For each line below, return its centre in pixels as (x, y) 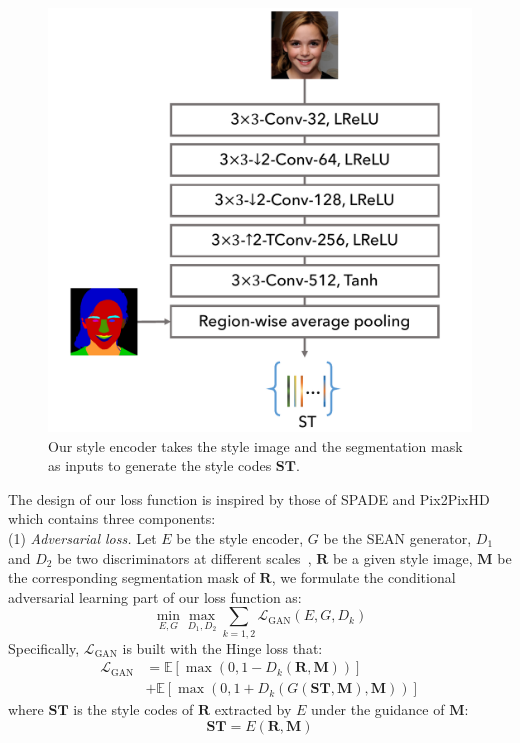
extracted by (253, 709)
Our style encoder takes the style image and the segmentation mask (255, 445)
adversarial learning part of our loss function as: (155, 596)
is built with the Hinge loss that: (222, 647)
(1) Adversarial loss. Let (82, 537)
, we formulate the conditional (363, 577)
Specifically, (44, 647)
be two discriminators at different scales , (184, 557)
